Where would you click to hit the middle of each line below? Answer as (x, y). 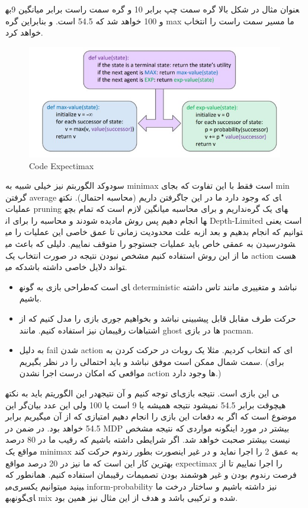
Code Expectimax (62, 165)
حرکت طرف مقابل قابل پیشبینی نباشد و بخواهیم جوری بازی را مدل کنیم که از (158, 318)
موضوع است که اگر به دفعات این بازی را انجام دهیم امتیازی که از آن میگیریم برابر (151, 416)
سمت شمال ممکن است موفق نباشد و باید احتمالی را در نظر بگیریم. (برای (152, 361)
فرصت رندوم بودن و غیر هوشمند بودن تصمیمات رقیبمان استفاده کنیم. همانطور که (151, 474)
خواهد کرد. (24, 32)
